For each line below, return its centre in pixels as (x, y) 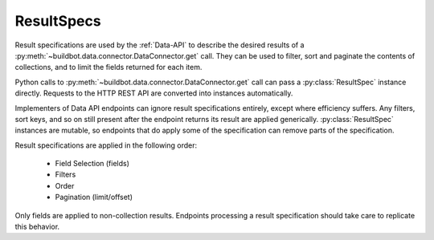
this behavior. (37, 227)
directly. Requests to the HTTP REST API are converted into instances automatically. (154, 93)
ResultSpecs (58, 21)
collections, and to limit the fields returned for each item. (108, 67)
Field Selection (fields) (92, 164)
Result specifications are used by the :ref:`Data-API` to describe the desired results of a (160, 45)
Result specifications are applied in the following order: (106, 145)
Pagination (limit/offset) (94, 197)
